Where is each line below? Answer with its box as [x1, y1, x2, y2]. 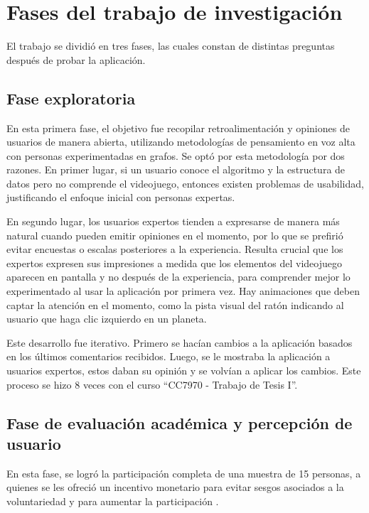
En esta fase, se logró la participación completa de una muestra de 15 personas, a [6, 465, 361, 480]
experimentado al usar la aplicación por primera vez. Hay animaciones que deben [6, 283, 360, 298]
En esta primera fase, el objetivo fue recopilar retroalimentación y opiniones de [6, 120, 350, 135]
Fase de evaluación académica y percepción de [6, 411, 353, 433]
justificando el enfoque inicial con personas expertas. [6, 190, 235, 205]
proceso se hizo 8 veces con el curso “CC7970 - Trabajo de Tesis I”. [6, 377, 298, 391]
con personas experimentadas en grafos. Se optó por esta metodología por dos [6, 148, 345, 163]
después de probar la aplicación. [6, 52, 146, 67]
